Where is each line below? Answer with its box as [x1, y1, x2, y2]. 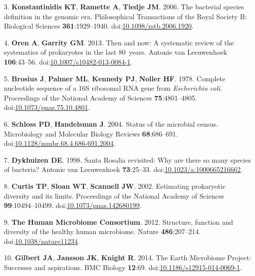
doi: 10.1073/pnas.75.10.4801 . [4, 102, 90, 112]
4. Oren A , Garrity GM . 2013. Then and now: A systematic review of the [4, 37, 234, 47]
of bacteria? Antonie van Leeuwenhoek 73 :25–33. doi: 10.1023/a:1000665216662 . [4, 164, 243, 174]
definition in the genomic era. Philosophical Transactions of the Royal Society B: [4, 11, 247, 21]
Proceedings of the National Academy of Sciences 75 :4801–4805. [4, 92, 197, 103]
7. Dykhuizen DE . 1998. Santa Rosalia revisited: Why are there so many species [4, 154, 251, 165]
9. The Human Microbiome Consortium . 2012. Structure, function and [4, 216, 233, 227]
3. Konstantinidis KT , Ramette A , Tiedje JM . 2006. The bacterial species [4, 1, 244, 11]
